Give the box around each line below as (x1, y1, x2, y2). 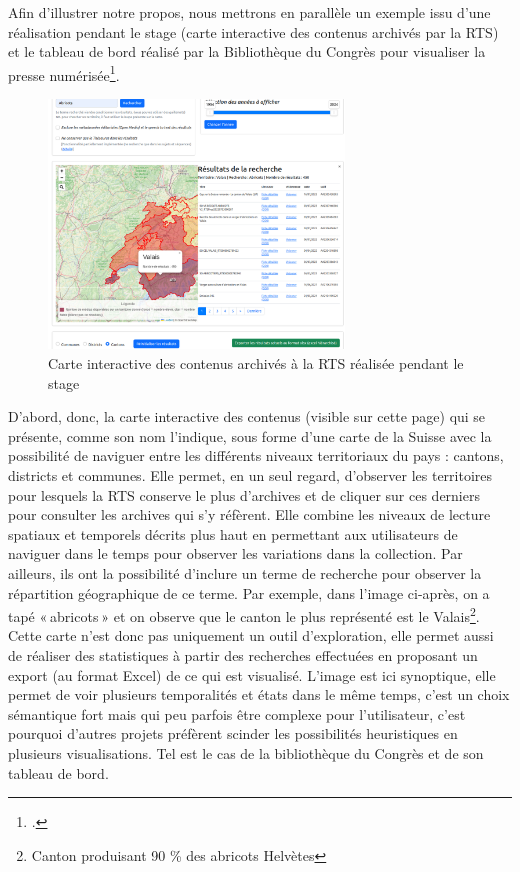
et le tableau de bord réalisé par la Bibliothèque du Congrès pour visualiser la (8, 41, 486, 62)
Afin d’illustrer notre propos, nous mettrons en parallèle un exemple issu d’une (8, 2, 491, 22)
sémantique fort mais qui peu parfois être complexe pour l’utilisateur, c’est (8, 703, 466, 724)
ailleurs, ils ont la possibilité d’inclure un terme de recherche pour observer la (8, 562, 482, 583)
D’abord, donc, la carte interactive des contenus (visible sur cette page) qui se (8, 406, 486, 427)
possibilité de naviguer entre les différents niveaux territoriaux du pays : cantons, (8, 445, 504, 466)
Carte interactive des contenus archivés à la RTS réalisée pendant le (48, 353, 464, 374)
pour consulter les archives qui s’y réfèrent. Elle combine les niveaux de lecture (8, 504, 491, 525)
